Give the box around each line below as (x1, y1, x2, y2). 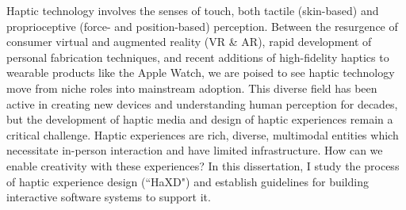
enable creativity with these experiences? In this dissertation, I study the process (6, 157, 400, 174)
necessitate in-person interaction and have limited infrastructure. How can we (6, 142, 383, 158)
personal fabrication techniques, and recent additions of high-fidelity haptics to (6, 48, 389, 65)
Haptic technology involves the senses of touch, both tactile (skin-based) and (6, 2, 379, 18)
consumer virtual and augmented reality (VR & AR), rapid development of (6, 33, 372, 50)
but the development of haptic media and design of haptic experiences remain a (6, 111, 393, 128)
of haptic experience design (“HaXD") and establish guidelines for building (6, 173, 369, 189)
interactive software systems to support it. (6, 189, 211, 205)
